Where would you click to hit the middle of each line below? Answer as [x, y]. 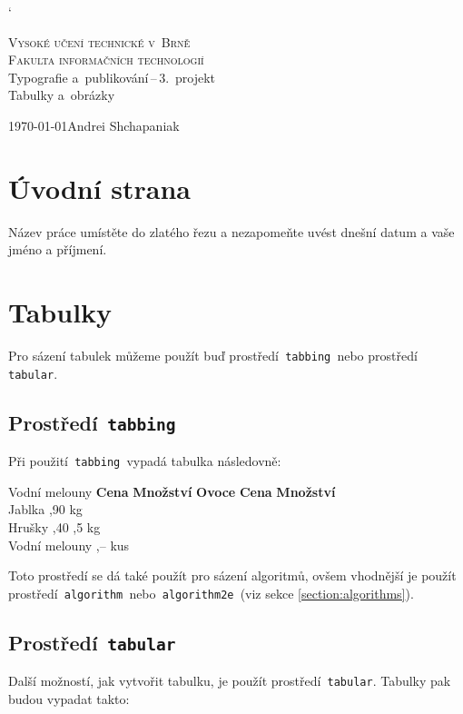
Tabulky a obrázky [62, 95]
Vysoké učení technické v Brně [99, 41]
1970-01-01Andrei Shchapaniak [94, 125]
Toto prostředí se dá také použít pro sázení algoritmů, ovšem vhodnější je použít [232, 575]
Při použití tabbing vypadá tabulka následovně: [145, 461]
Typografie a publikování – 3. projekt [112, 77]
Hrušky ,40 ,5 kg [54, 526]
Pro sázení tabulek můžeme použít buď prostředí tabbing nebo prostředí [213, 355]
